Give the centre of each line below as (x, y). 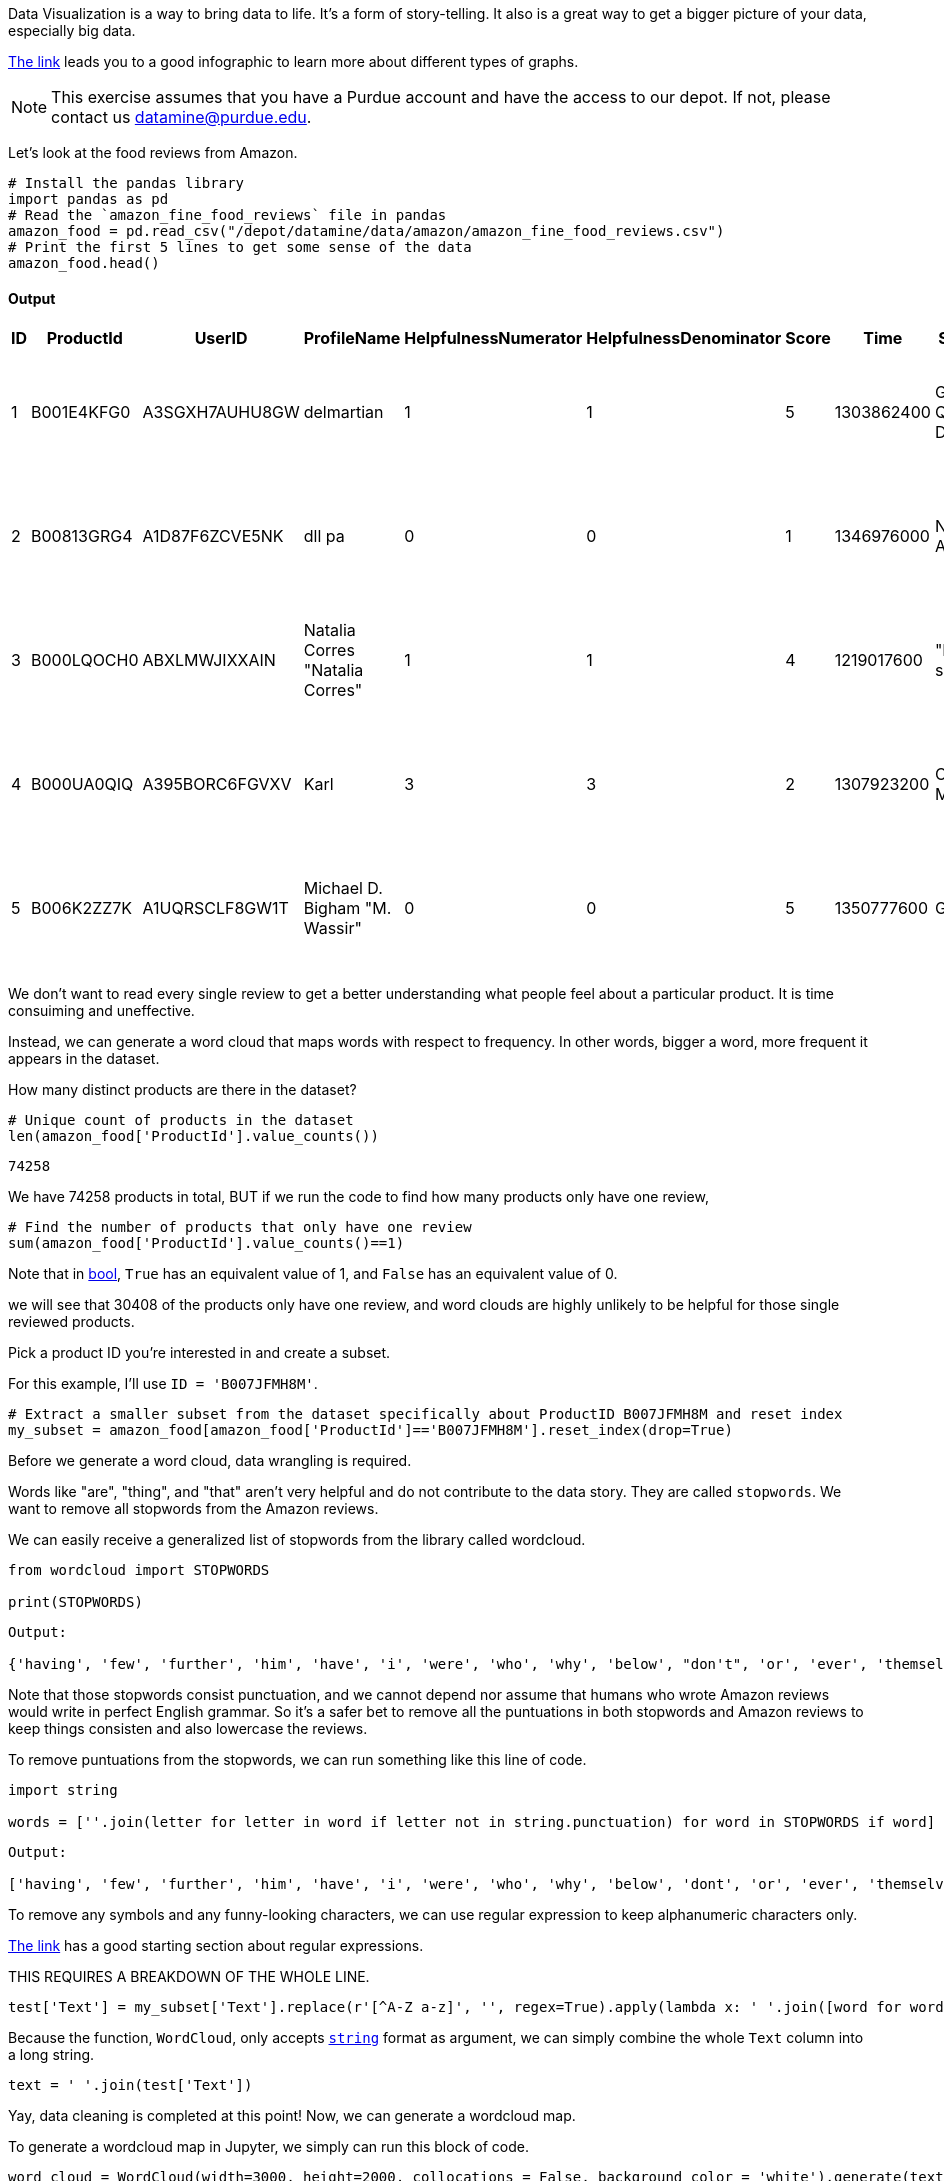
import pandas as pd (88, 199)
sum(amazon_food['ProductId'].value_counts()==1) (206, 1243)
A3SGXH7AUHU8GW (221, 412)
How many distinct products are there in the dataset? (182, 1090)
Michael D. (343, 888)
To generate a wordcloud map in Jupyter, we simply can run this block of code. (268, 2147)
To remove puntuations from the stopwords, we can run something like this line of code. (297, 1760)
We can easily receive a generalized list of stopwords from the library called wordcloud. (297, 1540)
